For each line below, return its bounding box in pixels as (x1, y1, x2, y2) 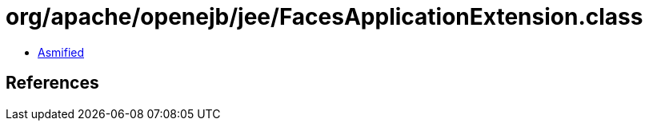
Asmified (38, 45, 85, 59)
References (6, 73, 99, 93)
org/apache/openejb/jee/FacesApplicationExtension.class (6, 3, 643, 30)
